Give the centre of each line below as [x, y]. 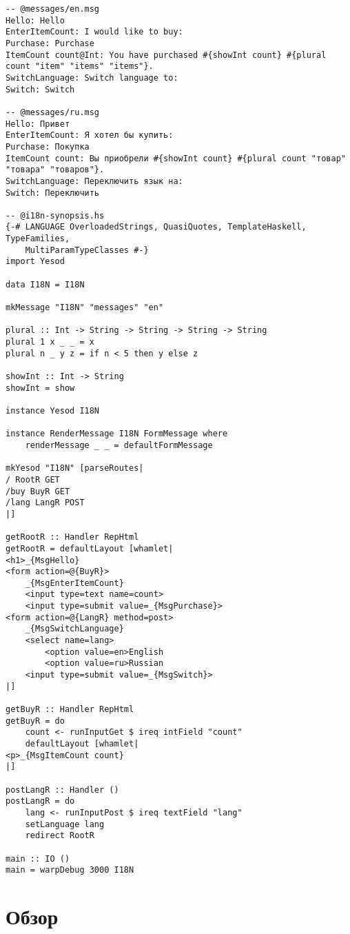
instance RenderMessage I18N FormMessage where [117, 434]
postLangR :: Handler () [62, 790]
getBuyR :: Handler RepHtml [70, 710]
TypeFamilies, [38, 239]
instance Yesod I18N [53, 410]
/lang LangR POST [45, 503]
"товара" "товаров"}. [55, 170]
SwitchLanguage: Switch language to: [92, 78]
